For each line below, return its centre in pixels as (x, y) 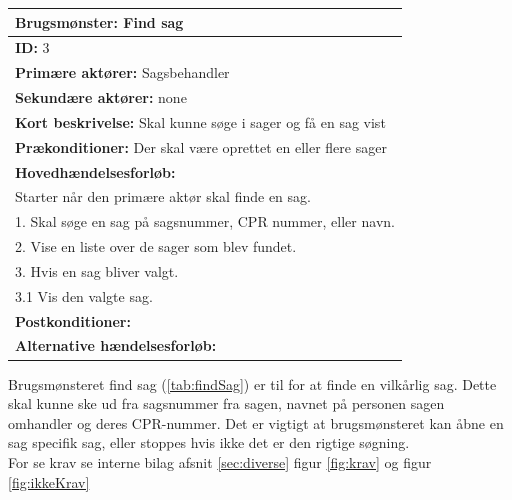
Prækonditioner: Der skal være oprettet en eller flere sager (201, 146)
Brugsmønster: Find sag (99, 21)
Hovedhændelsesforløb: (95, 171)
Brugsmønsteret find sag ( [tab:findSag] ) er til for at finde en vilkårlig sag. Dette (252, 383)
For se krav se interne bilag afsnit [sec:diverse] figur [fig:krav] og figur (220, 461)
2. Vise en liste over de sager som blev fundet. (156, 246)
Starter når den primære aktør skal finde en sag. (163, 196)
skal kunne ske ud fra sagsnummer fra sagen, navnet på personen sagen (226, 403)
